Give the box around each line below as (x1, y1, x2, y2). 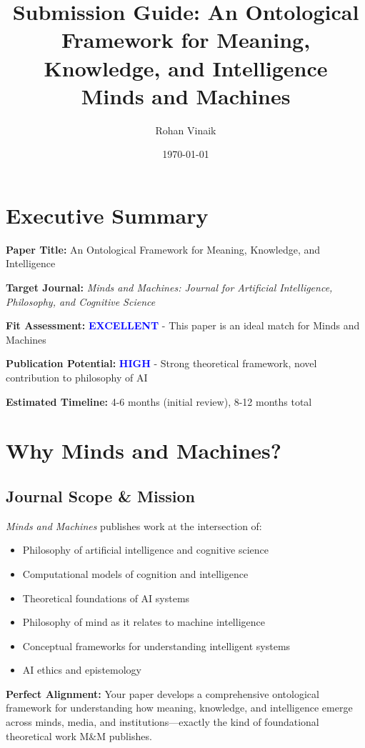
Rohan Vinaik (155, 122, 216, 137)
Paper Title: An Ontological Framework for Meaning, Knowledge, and (6, 241, 321, 256)
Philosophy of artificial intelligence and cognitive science (22, 542, 269, 557)
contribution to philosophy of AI (6, 369, 148, 384)
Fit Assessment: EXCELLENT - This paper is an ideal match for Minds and (6, 318, 360, 333)
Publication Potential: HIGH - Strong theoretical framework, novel (6, 356, 317, 371)
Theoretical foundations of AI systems (22, 590, 190, 605)
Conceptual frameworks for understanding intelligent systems (22, 638, 291, 653)
